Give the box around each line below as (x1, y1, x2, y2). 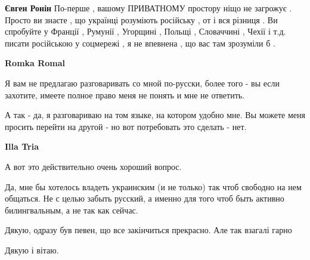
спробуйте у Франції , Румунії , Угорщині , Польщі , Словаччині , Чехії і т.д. (5, 25, 286, 38)
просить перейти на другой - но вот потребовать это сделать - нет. (5, 120, 247, 132)
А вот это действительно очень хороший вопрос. (5, 160, 182, 172)
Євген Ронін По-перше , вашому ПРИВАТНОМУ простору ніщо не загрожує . (5, 2, 292, 14)
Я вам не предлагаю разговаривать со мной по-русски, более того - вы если (5, 76, 280, 89)
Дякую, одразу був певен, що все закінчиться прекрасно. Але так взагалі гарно (5, 224, 292, 236)
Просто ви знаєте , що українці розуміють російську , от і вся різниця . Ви (5, 13, 278, 26)
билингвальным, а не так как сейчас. (5, 203, 138, 216)
